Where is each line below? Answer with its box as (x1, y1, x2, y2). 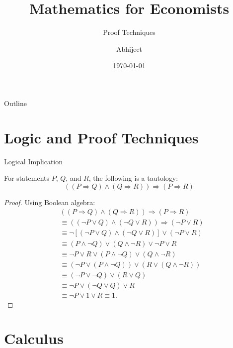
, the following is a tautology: (88, 173, 178, 183)
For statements (4, 173, 49, 183)
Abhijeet (116, 43, 143, 54)
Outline (4, 98, 27, 108)
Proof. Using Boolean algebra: (4, 197, 95, 207)
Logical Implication (4, 156, 63, 166)
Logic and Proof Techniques (4, 127, 199, 147)
